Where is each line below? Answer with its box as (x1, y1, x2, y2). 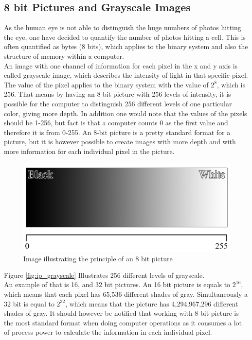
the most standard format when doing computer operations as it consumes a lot (4, 317, 242, 327)
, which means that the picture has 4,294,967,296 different (65, 298, 238, 308)
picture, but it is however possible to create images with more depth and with (4, 136, 236, 147)
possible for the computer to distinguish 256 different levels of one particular (4, 98, 232, 108)
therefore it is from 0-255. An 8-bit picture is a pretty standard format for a (4, 127, 231, 137)
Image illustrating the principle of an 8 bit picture (23, 254, 173, 264)
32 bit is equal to (4, 298, 54, 308)
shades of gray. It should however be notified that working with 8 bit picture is (4, 308, 239, 318)
